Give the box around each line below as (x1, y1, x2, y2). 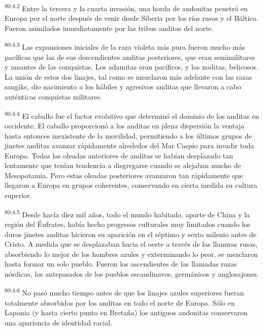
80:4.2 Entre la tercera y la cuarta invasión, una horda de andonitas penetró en (5, 2, 248, 13)
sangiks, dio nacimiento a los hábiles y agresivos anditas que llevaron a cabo (5, 81, 241, 92)
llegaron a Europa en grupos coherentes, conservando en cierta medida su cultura (5, 180, 257, 190)
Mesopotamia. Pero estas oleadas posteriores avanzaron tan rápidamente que (5, 170, 243, 180)
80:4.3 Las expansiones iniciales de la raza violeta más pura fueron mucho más (5, 40, 245, 52)
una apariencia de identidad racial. (5, 317, 113, 327)
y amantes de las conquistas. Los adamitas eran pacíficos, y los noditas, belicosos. (5, 61, 258, 72)
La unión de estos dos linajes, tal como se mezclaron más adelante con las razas (5, 71, 252, 82)
